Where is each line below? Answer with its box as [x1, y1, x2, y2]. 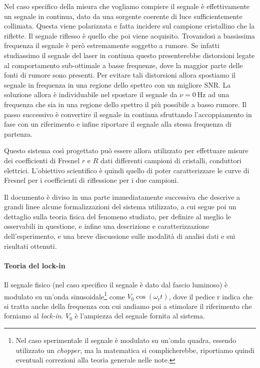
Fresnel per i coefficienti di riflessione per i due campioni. [4, 175, 179, 185]
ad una [208, 89, 229, 100]
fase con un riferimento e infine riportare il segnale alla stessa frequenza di [4, 119, 231, 129]
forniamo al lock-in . [4, 310, 63, 321]
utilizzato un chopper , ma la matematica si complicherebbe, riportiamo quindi [15, 344, 254, 355]
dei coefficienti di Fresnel [4, 155, 80, 165]
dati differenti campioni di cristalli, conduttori [100, 155, 241, 165]
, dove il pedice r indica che [168, 291, 253, 301]
